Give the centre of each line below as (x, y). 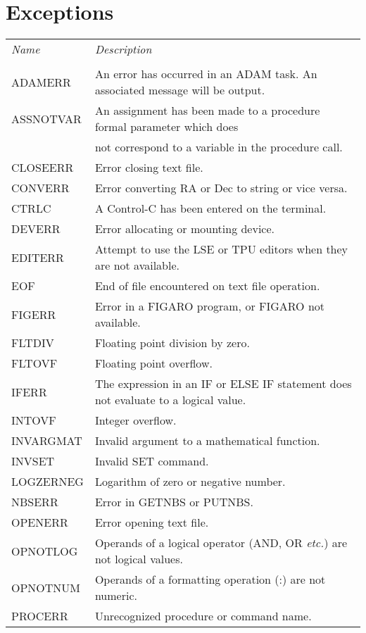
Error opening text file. (152, 522)
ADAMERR (41, 82)
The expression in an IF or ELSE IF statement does (223, 384)
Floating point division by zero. (172, 343)
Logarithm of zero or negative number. (190, 482)
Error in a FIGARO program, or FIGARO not (210, 306)
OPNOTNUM (46, 587)
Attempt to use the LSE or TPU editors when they (221, 249)
